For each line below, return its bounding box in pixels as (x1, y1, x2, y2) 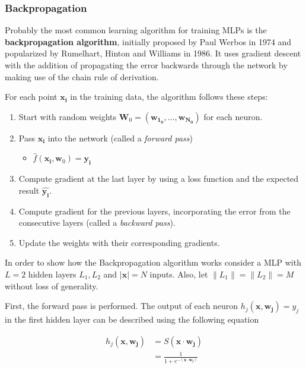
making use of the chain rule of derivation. (5, 70, 159, 83)
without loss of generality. (5, 279, 98, 292)
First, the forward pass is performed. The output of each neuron (5, 299, 238, 312)
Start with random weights (18, 110, 117, 122)
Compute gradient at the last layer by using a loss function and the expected (18, 172, 299, 185)
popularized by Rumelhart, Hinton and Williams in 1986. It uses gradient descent (5, 47, 301, 59)
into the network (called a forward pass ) (47, 131, 193, 144)
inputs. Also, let (149, 267, 208, 280)
